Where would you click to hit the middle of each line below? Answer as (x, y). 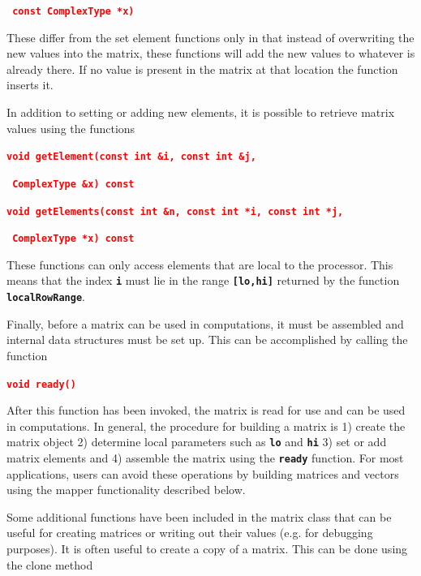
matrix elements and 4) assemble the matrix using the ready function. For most (205, 458)
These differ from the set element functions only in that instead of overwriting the (210, 37)
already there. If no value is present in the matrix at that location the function (202, 69)
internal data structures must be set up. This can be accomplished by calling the (207, 340)
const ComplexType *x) (73, 11)
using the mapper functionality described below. (126, 490)
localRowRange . (46, 297)
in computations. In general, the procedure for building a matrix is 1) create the (206, 426)
